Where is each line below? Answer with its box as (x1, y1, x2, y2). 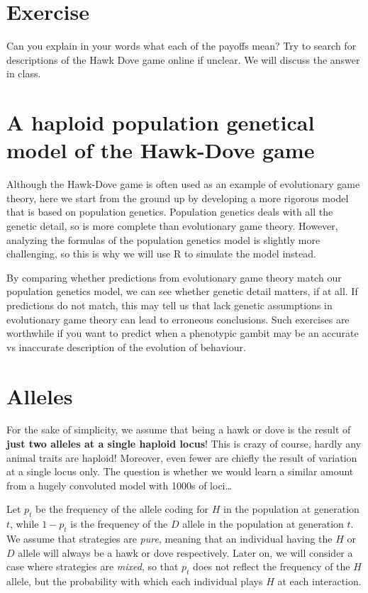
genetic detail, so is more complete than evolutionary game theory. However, (6, 218, 338, 233)
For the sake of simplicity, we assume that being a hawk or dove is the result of (6, 422, 351, 437)
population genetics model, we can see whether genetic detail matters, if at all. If (6, 284, 358, 299)
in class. (6, 66, 41, 81)
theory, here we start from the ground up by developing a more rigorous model (6, 190, 349, 205)
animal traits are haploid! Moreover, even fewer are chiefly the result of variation (6, 450, 357, 465)
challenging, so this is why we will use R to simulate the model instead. (6, 246, 316, 261)
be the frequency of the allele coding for (35, 501, 209, 516)
